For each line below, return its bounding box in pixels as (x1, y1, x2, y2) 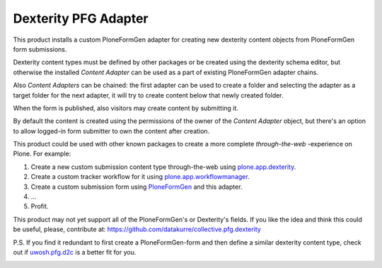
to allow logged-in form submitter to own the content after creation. (13, 127, 210, 135)
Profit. (30, 202, 49, 211)
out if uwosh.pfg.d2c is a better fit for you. (13, 247, 137, 256)
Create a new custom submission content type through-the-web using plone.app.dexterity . (30, 163, 296, 171)
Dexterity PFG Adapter (13, 11, 149, 26)
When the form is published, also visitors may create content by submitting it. (13, 103, 238, 112)
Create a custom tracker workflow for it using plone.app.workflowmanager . (30, 173, 250, 181)
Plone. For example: (13, 149, 71, 158)
